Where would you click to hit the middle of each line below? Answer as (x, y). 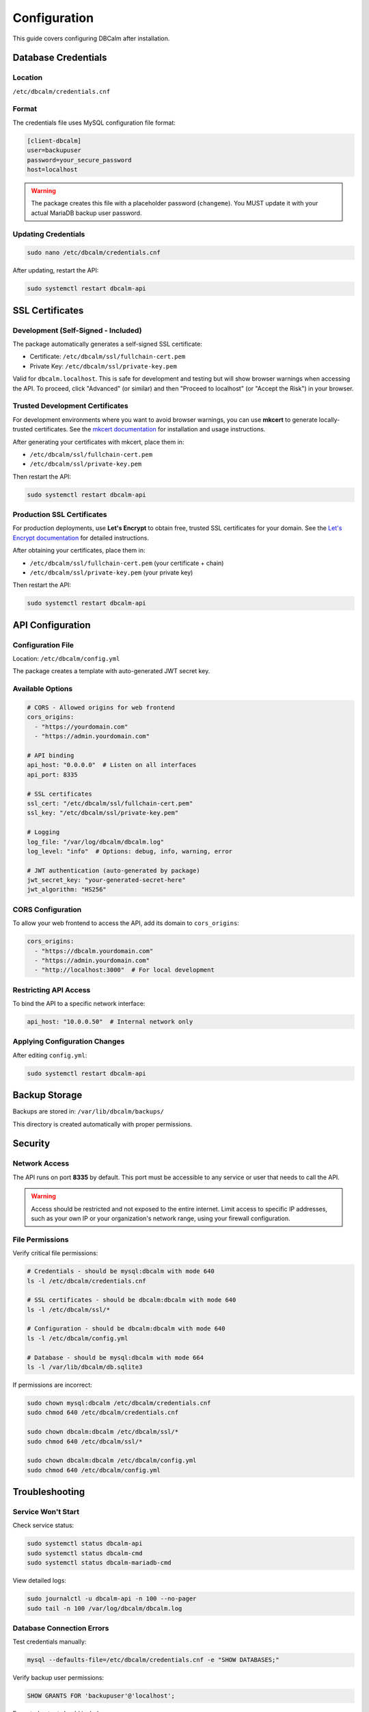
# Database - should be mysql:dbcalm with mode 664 (115, 1357)
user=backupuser (54, 150)
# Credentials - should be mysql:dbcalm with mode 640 (121, 1271)
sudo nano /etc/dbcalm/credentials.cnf (94, 253)
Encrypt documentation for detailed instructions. (81, 538)
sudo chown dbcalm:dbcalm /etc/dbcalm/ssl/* (103, 1432)
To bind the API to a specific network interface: (79, 1004)
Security (31, 1144)
